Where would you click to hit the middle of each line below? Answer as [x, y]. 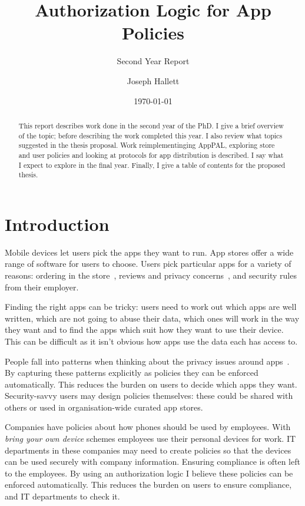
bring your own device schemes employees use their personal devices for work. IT [150, 439]
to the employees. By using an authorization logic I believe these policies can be [149, 473]
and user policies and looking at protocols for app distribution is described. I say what [151, 155]
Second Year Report [153, 61]
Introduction [57, 224]
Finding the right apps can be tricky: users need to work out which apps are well [151, 307]
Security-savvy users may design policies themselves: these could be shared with [149, 396]
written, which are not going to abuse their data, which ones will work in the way [152, 318]
